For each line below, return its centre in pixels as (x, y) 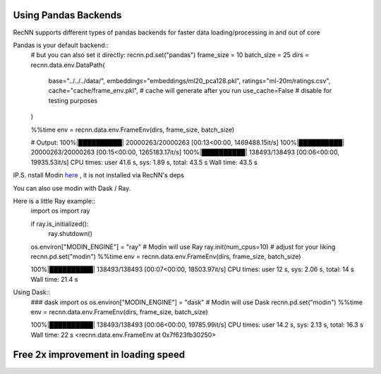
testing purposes (73, 100)
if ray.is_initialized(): (60, 224)
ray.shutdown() (71, 234)
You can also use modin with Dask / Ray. (72, 188)
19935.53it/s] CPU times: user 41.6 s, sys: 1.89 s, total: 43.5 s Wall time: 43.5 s (144, 162)
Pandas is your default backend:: (61, 45)
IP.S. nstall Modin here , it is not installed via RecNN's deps (99, 175)
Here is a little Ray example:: (54, 201)
